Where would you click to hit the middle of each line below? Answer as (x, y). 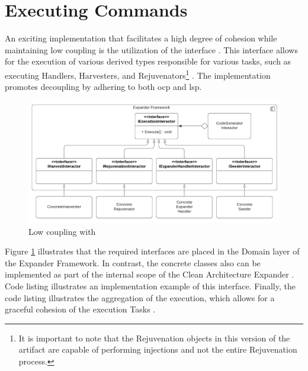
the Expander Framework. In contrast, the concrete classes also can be (133, 262)
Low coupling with (62, 231)
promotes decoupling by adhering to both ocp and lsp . (103, 87)
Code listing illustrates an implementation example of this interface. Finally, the (150, 285)
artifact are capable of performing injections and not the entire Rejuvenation (158, 349)
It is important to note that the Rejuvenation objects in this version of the (154, 338)
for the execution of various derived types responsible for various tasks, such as (148, 61)
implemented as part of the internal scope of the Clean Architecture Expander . (150, 274)
